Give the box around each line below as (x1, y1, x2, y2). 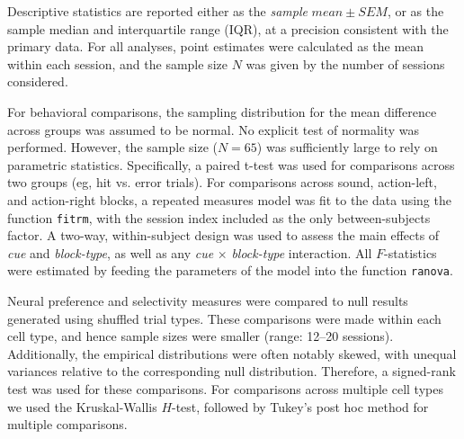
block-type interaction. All (231, 243, 372, 262)
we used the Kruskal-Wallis (7, 397, 157, 416)
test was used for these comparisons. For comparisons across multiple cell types (7, 380, 443, 398)
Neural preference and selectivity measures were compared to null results (7, 291, 408, 310)
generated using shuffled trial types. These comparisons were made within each (7, 309, 442, 327)
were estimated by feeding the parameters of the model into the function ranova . (7, 261, 453, 280)
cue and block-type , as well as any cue (7, 243, 214, 262)
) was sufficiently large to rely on (256, 138, 438, 157)
